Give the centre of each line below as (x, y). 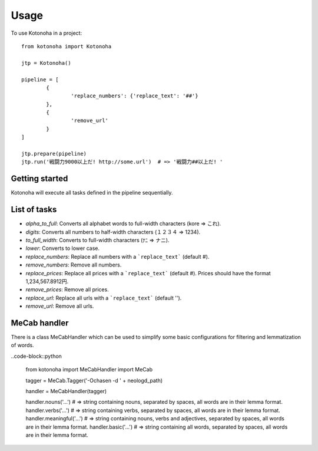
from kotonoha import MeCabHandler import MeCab (89, 370)
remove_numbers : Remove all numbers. (74, 265)
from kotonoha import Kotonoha (67, 46)
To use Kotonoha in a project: (47, 33)
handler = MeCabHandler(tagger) (66, 391)
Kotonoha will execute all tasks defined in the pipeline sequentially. (92, 193)
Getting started (39, 179)
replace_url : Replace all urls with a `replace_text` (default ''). (104, 298)
